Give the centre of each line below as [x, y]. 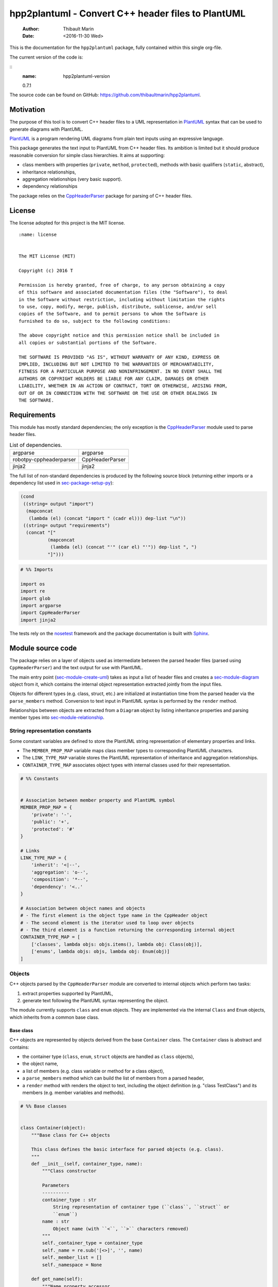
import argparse [41, 606]
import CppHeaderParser [50, 613]
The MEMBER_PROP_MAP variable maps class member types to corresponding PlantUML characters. [128, 751]
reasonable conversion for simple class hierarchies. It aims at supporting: [87, 155]
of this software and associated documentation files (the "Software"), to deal [123, 292]
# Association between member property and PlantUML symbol [98, 800]
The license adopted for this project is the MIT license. [67, 223]
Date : [28, 36]
